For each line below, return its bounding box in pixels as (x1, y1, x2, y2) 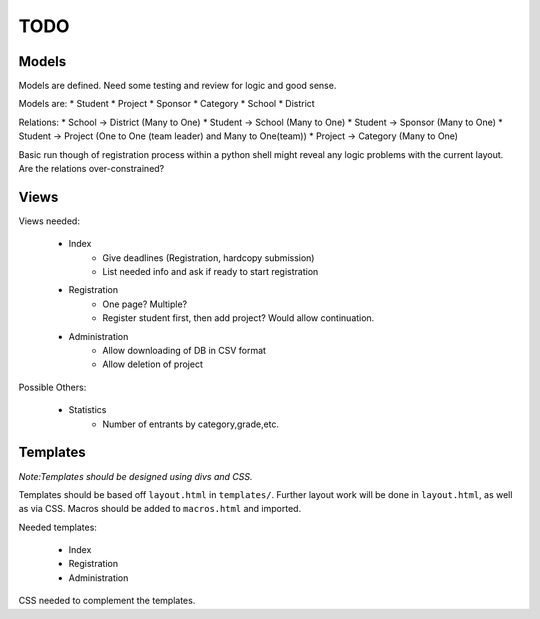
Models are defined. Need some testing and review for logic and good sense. (18, 80, 337, 92)
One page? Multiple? (102, 298, 188, 310)
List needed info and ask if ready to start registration (102, 266, 319, 278)
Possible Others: (18, 381, 87, 393)
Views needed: (18, 215, 80, 227)
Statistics (68, 404, 107, 416)
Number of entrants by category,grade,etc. (102, 418, 280, 430)
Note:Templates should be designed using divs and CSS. (18, 470, 254, 482)
